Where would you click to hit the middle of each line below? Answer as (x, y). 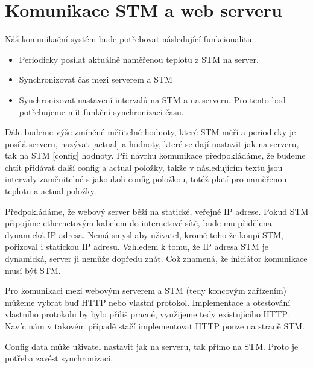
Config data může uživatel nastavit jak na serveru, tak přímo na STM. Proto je (152, 346)
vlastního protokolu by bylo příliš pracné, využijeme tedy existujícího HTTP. (147, 314)
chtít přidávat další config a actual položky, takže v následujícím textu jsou (144, 167)
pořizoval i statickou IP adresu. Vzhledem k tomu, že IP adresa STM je (137, 246)
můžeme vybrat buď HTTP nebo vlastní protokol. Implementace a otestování (148, 302)
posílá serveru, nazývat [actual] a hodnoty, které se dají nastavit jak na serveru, (152, 143)
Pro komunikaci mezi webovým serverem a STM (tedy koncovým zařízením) (146, 290)
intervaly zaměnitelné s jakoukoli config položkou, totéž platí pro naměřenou (146, 179)
